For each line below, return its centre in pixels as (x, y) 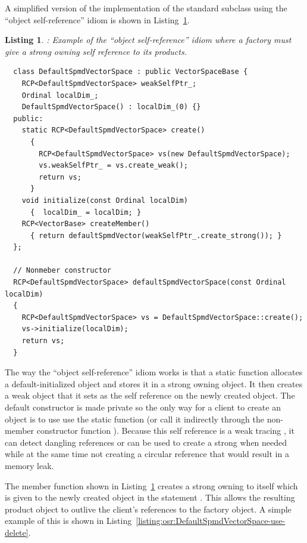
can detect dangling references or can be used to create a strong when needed (146, 442)
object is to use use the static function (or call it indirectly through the (134, 419)
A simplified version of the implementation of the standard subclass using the (146, 8)
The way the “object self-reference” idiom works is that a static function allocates (154, 372)
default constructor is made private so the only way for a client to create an (143, 407)
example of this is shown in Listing (68, 521)
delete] (17, 532)
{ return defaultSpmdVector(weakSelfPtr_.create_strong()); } (156, 235)
